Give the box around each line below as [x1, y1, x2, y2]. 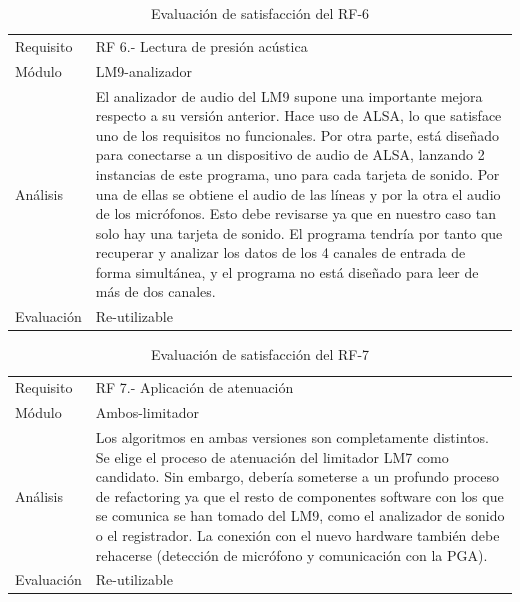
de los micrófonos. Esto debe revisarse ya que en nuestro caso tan [95, 203, 496, 224]
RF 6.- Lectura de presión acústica [95, 35, 308, 56]
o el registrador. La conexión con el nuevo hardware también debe [95, 524, 500, 545]
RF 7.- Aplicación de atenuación [95, 377, 294, 398]
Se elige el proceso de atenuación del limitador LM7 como [95, 446, 449, 467]
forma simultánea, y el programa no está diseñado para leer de [95, 261, 479, 282]
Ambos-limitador [95, 402, 199, 423]
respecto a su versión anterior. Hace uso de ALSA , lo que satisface [95, 105, 502, 126]
